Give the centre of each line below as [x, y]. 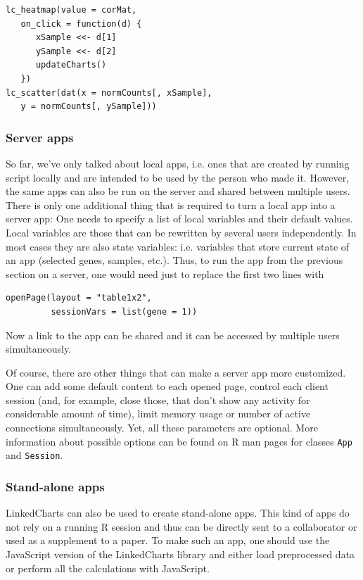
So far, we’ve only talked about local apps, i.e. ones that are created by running [178, 163]
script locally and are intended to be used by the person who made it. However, [178, 177]
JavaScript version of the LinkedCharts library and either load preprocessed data [180, 554]
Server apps [40, 137]
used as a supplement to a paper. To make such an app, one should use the [168, 540]
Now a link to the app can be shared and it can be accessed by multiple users [173, 335]
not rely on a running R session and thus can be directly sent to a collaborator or [181, 526]
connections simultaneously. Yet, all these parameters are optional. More [162, 428]
